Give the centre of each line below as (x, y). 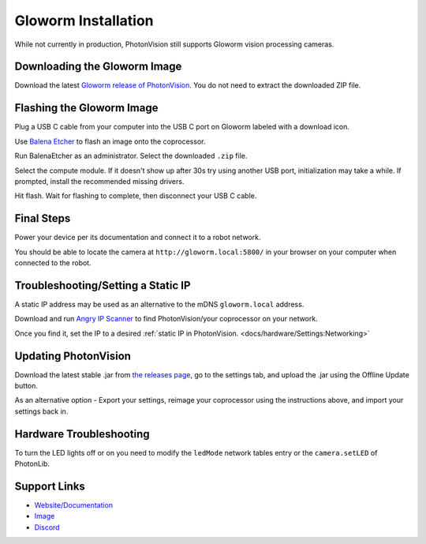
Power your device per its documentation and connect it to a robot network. (138, 238)
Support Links (50, 486)
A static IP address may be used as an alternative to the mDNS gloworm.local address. (159, 304)
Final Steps (43, 218)
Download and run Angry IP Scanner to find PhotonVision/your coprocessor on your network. (166, 319)
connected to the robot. (53, 263)
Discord (47, 527)
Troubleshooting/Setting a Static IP (103, 285)
